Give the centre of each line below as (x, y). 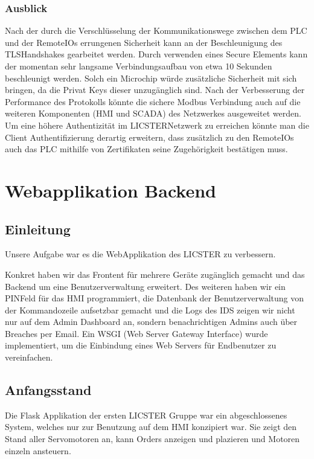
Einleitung (38, 229)
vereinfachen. (29, 357)
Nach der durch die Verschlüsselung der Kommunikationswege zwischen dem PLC (156, 30)
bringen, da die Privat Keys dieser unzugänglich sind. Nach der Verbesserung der (155, 90)
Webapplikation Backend (111, 190)
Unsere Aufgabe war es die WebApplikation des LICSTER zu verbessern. (140, 254)
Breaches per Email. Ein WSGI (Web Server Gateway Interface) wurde (136, 333)
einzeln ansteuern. (38, 450)
